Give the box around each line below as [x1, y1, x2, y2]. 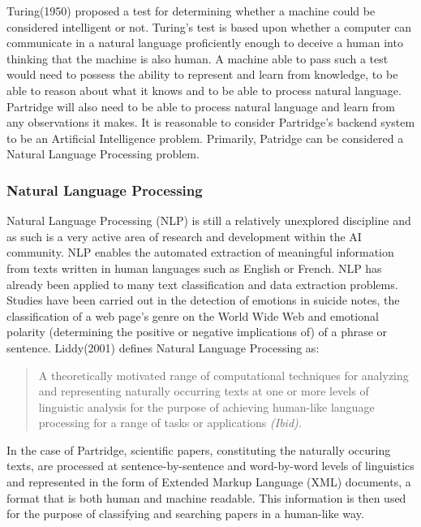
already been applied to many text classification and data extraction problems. [6, 275, 398, 292]
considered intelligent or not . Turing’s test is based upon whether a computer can [6, 18, 412, 35]
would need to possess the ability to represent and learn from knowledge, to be [6, 66, 398, 83]
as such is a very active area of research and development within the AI [6, 227, 362, 244]
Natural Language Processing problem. [6, 145, 200, 162]
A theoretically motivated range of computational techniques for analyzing [38, 366, 409, 383]
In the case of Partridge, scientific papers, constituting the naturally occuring [6, 441, 391, 458]
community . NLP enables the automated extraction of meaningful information [6, 244, 394, 261]
